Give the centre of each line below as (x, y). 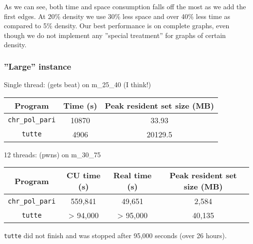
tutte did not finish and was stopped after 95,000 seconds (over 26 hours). (115, 235)
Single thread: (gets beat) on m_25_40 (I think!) (78, 84)
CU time (83, 175)
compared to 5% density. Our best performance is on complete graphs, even (117, 26)
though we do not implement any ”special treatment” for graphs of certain (115, 35)
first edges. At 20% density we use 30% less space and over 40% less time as (117, 16)
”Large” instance (38, 66)
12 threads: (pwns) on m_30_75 (52, 154)
